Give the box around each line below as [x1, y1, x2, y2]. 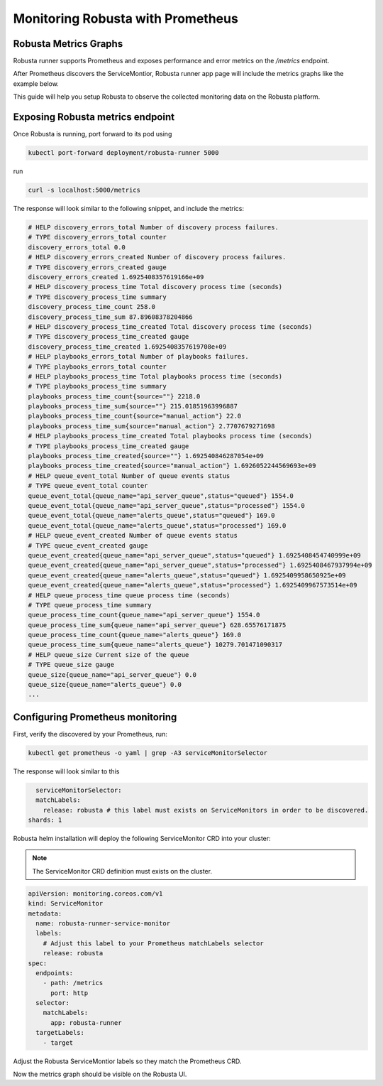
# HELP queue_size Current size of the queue [28, 651, 189, 658]
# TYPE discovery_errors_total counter [28, 233, 167, 241]
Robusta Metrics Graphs [13, 38, 123, 50]
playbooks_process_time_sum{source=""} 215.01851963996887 [28, 402, 238, 411]
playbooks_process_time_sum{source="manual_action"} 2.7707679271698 [28, 422, 275, 430]
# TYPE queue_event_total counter [28, 482, 148, 490]
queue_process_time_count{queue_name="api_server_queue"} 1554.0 [28, 611, 260, 619]
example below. [13, 79, 60, 88]
